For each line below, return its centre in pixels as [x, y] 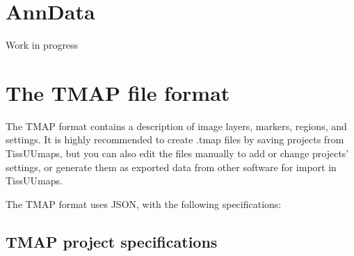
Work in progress [42, 45]
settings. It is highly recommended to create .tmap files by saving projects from [175, 139]
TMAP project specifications [112, 241]
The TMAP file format [118, 92]
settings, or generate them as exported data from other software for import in [171, 167]
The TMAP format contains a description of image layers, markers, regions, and [176, 126]
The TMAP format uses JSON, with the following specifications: [144, 203]
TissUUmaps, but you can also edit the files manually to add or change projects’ [177, 153]
